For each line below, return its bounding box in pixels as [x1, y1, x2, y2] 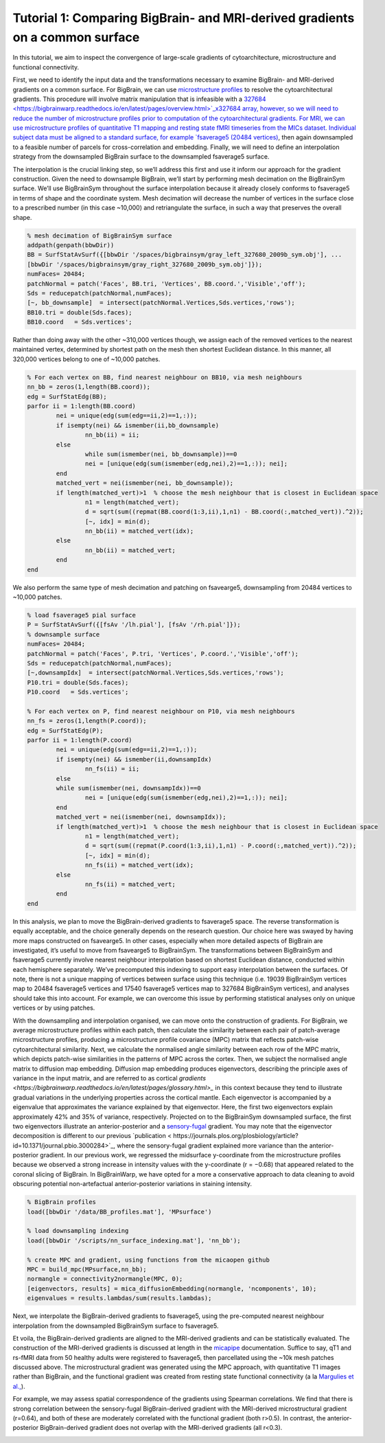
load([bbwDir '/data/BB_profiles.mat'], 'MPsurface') [27, 1207, 212, 1216]
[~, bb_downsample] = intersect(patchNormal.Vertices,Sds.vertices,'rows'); [27, 299, 295, 307]
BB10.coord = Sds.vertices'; [27, 318, 133, 326]
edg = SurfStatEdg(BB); [27, 392, 108, 400]
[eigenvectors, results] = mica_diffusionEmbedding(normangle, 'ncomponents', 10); [27, 1284, 317, 1293]
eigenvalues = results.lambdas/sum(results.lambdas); [27, 1295, 212, 1302]
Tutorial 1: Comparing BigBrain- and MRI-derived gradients [12, 10, 355, 25]
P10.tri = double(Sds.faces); [27, 679, 129, 686]
